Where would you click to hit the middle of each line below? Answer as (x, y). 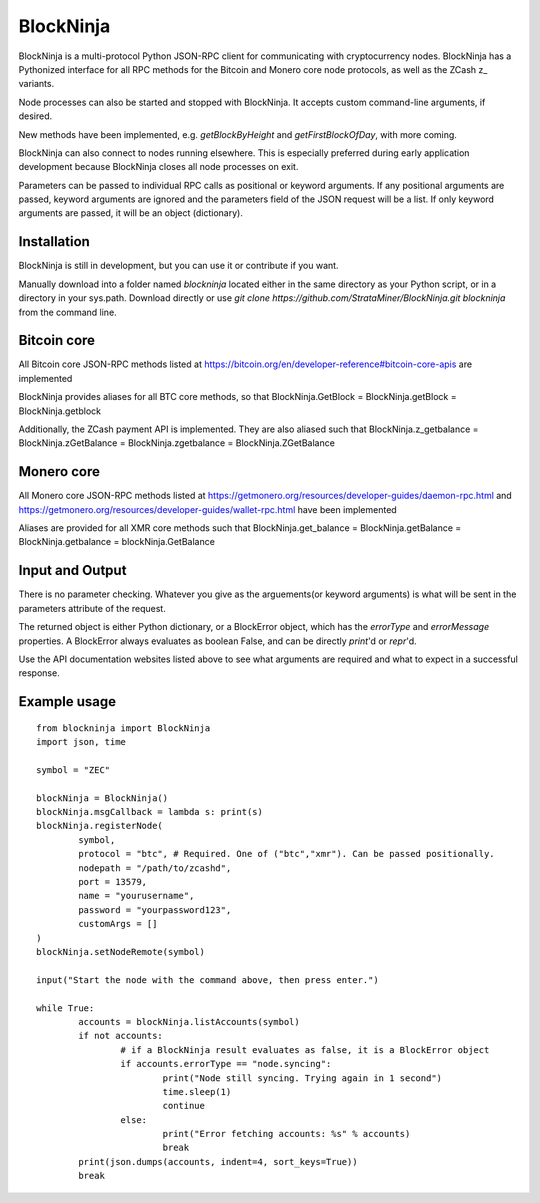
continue (183, 1106)
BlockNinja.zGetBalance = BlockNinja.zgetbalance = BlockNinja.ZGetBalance (176, 443)
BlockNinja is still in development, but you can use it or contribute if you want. (178, 266)
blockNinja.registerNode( (100, 826)
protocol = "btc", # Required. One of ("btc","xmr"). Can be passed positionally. (286, 854)
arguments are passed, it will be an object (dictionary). (131, 213)
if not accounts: (121, 1036)
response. (39, 673)
